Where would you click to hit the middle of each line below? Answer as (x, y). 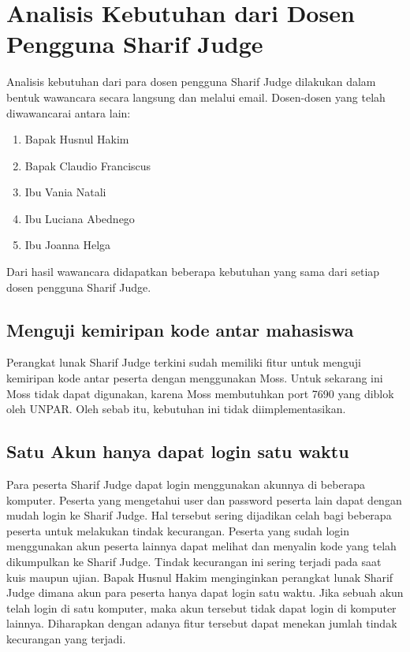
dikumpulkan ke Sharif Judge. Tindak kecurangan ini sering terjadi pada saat (194, 561)
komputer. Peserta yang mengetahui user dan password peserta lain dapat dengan (204, 499)
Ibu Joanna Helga (68, 245)
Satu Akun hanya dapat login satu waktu (178, 451)
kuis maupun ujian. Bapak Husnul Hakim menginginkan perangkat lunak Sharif (200, 577)
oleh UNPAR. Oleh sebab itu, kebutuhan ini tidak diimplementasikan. (176, 409)
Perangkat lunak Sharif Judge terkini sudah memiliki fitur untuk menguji (184, 362)
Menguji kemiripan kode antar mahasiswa (180, 329)
